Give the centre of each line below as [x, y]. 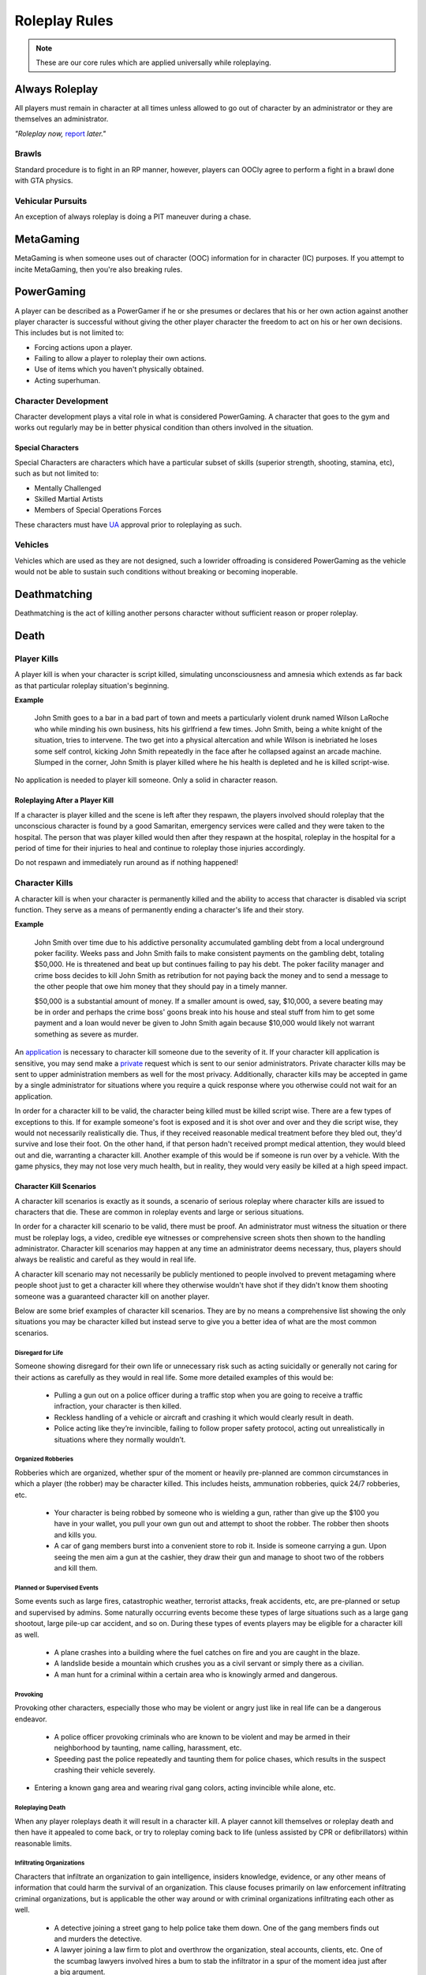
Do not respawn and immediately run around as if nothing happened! [126, 863]
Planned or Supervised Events [56, 1588]
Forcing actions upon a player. [84, 347]
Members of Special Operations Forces [98, 510]
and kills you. [76, 1535]
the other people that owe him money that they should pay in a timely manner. [161, 987]
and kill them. [76, 1568]
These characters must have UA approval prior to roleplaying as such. [128, 525]
